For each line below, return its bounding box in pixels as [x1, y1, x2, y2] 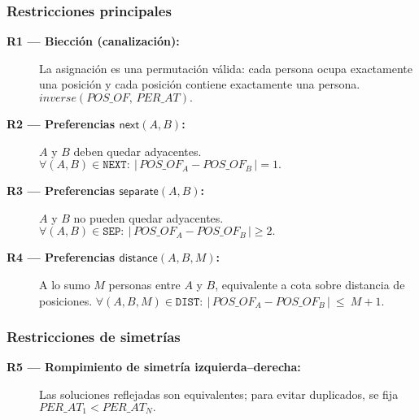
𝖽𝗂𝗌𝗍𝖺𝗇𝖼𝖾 [119, 253, 158, 265]
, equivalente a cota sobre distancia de [215, 275, 405, 292]
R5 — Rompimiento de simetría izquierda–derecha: [7, 358, 301, 375]
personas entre [108, 275, 181, 292]
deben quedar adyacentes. [73, 142, 202, 159]
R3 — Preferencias [7, 182, 116, 199]
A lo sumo [39, 275, 90, 292]
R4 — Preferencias [7, 249, 116, 266]
